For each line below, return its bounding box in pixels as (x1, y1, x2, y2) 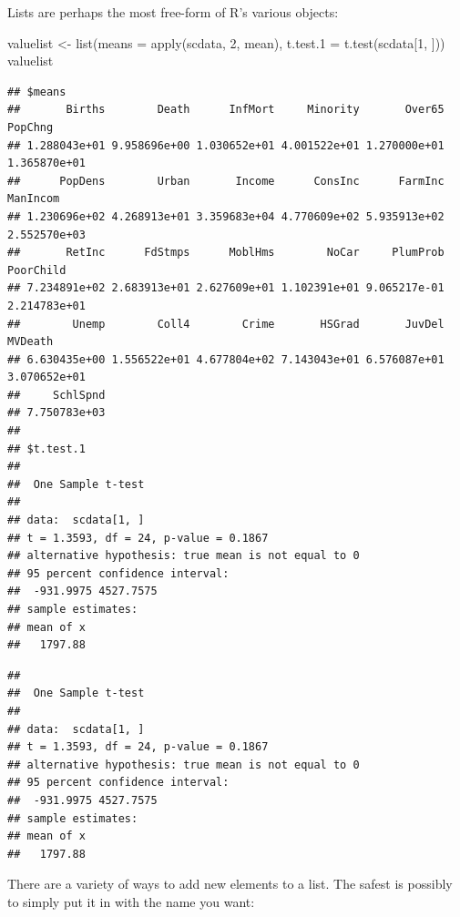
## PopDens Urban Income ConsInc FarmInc (7, 174, 445, 188)
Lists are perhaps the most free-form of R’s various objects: (7, 3, 339, 21)
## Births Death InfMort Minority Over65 (7, 103, 445, 117)
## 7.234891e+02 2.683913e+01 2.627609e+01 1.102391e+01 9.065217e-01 (7, 281, 445, 295)
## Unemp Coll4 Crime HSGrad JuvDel (7, 317, 445, 331)
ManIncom (7, 192, 60, 206)
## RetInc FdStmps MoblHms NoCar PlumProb (7, 246, 445, 260)
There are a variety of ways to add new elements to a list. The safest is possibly (7, 874, 453, 893)
